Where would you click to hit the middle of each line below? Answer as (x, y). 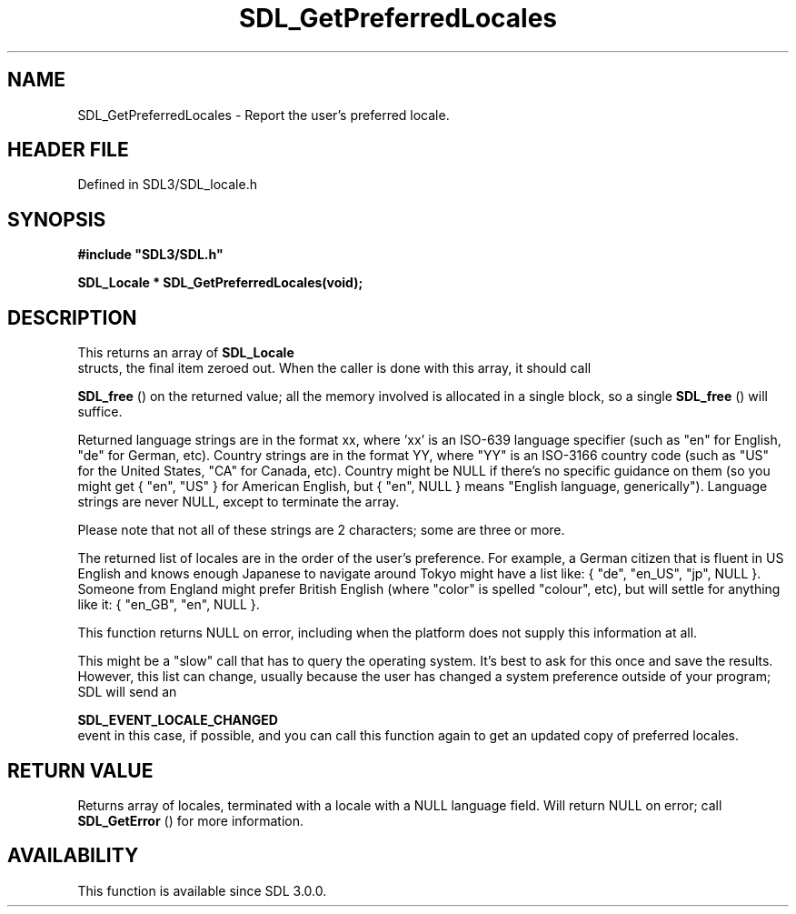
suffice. (100, 412)
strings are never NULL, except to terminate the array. (239, 502)
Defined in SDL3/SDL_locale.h (167, 185)
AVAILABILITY (73, 856)
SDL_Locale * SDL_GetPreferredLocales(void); (220, 283)
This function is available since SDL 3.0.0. (202, 890)
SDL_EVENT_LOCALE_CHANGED (178, 720)
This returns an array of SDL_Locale (186, 353)
